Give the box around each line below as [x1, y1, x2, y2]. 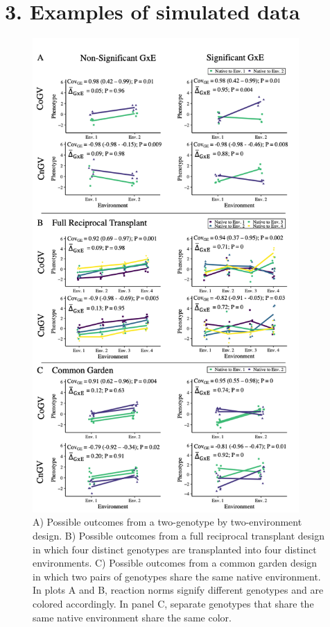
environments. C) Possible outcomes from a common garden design [33, 555, 318, 570]
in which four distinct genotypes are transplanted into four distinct [33, 542, 317, 556]
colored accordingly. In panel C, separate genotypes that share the [33, 596, 314, 610]
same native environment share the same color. [33, 610, 232, 624]
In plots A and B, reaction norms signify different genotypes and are [33, 583, 324, 597]
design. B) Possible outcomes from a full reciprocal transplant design [33, 528, 325, 542]
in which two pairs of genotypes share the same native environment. [33, 569, 321, 583]
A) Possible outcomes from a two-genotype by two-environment [33, 515, 302, 529]
